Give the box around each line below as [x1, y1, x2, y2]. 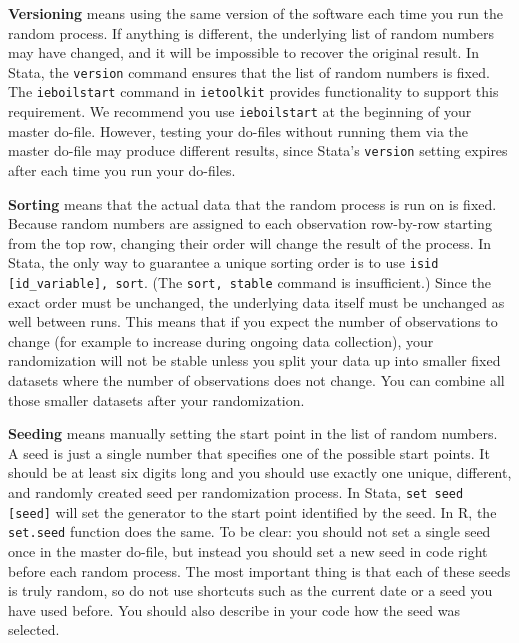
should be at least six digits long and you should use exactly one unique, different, [8, 462, 512, 483]
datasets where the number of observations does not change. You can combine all [8, 370, 505, 391]
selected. [8, 619, 60, 640]
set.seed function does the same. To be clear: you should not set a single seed [8, 521, 491, 542]
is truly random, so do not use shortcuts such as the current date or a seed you [8, 580, 493, 601]
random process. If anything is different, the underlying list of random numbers [8, 22, 494, 43]
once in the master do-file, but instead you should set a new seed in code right [8, 541, 488, 561]
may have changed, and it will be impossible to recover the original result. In [8, 42, 479, 63]
